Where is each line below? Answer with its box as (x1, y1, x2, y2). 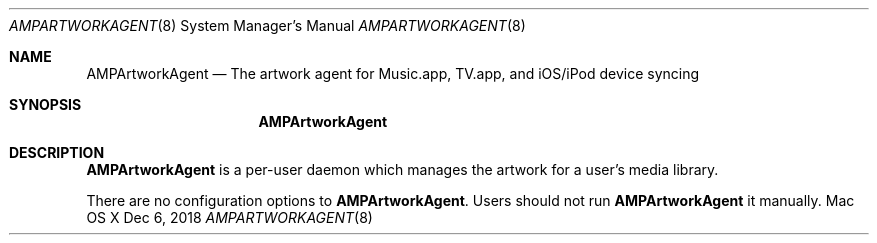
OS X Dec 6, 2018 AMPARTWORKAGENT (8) (86, 209, 373, 226)
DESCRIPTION (9, 144, 105, 161)
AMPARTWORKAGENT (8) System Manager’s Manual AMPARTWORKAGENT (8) (9, 17, 526, 34)
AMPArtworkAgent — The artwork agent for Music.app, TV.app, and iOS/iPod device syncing (86, 65, 700, 82)
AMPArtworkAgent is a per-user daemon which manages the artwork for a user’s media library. (86, 161, 719, 178)
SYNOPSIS (9, 96, 82, 113)
